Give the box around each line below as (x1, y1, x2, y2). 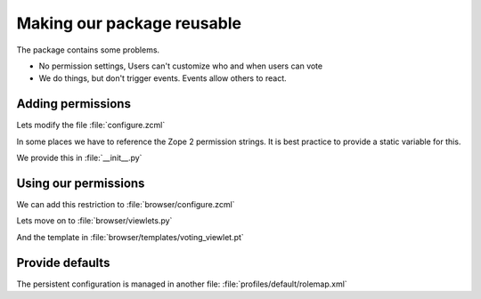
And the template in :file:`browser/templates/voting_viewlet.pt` (16, 231, 244, 242)
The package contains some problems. (16, 44, 160, 55)
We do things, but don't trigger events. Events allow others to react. (38, 73, 287, 84)
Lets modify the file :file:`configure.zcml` (16, 120, 166, 131)
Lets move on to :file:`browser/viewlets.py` (16, 215, 173, 226)
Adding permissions (16, 96, 131, 111)
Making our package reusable (16, 13, 242, 33)
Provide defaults (16, 255, 110, 271)
